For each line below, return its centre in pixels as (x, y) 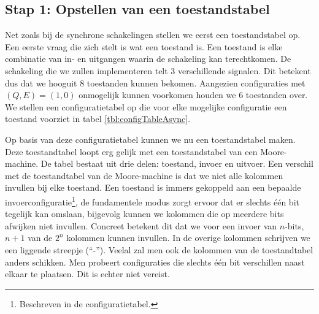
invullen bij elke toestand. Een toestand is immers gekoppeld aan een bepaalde (153, 187)
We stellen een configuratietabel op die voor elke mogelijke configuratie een (146, 106)
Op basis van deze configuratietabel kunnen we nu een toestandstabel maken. (150, 139)
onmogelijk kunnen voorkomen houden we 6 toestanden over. (193, 95)
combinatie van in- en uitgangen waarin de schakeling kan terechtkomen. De (148, 59)
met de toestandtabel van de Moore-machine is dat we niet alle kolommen (144, 175)
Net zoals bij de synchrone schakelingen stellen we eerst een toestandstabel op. (153, 35)
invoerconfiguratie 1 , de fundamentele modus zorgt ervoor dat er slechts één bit (152, 201)
